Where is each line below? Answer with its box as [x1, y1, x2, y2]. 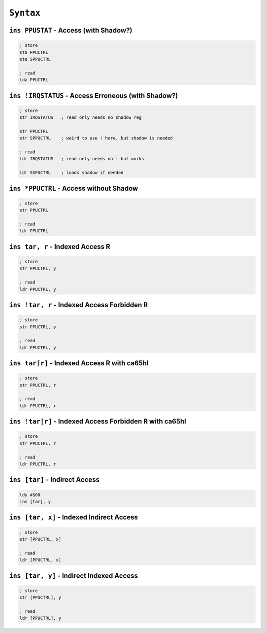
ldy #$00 [19, 492, 41, 497]
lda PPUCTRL [19, 77, 49, 83]
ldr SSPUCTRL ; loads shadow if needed [19, 170, 124, 176]
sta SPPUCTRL [19, 56, 51, 62]
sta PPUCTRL [19, 49, 49, 55]
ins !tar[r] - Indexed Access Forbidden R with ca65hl [9, 417, 187, 426]
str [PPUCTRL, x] [19, 536, 62, 542]
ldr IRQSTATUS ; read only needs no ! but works [19, 156, 145, 162]
